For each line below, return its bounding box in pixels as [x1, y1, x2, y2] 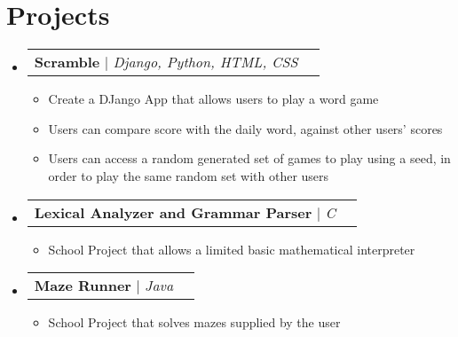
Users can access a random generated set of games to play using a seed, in [48, 149, 451, 168]
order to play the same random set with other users [48, 166, 329, 184]
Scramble [34, 51, 100, 73]
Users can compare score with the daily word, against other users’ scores [48, 119, 443, 137]
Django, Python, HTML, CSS [113, 51, 298, 73]
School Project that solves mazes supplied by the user [48, 313, 341, 332]
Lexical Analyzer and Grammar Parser [34, 201, 312, 223]
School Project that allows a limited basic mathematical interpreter [48, 239, 415, 258]
